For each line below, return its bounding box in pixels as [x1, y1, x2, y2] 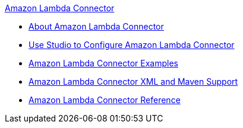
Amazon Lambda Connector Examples [29, 58, 178, 68]
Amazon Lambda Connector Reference [29, 95, 181, 105]
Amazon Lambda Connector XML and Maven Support [29, 76, 238, 87]
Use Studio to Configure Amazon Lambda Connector [29, 40, 235, 50]
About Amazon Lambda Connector [29, 21, 164, 31]
